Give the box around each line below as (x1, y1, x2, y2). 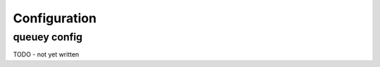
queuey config (13, 31, 83, 43)
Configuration (13, 10, 97, 26)
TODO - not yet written (13, 50, 80, 59)
